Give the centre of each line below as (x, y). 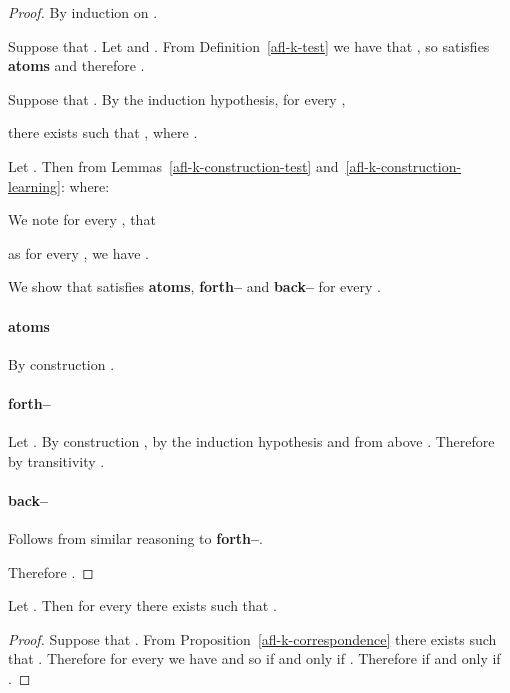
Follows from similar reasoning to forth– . (135, 538)
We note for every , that (82, 219)
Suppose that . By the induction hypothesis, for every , (177, 98)
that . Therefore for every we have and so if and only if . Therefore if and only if (254, 658)
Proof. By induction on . (83, 12)
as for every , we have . (78, 252)
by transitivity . (56, 460)
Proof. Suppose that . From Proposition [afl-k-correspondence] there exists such (252, 638)
